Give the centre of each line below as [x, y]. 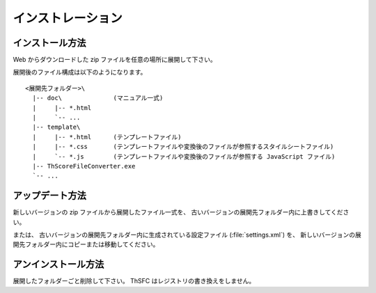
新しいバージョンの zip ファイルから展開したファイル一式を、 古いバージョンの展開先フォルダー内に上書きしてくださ [181, 212]
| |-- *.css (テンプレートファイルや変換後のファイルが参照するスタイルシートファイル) [183, 147]
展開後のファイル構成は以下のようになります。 [80, 72]
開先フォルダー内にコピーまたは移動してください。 [86, 244]
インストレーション [68, 18]
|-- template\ [56, 127]
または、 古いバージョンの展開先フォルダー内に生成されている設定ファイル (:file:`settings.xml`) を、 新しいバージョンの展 [187, 235]
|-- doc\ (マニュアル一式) [98, 98]
